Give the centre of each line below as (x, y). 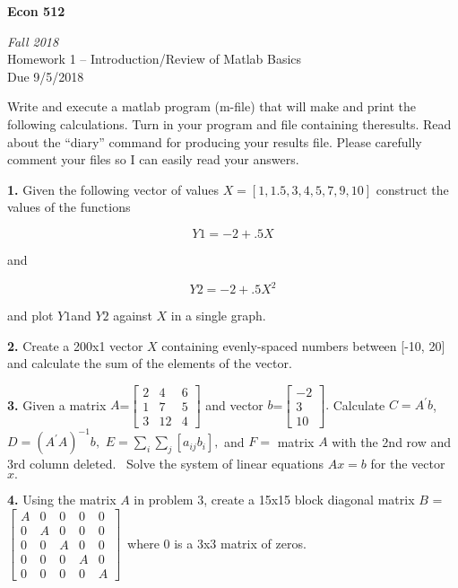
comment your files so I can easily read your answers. (153, 159)
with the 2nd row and (392, 441)
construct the (412, 189)
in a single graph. (218, 316)
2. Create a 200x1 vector (75, 345)
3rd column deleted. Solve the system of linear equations (166, 464)
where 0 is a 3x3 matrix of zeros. (217, 543)
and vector (234, 404)
